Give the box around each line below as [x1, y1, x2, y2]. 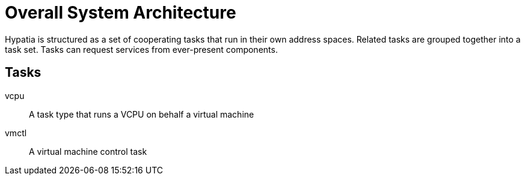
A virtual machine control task [29, 146, 147, 157]
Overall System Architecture [5, 2, 236, 23]
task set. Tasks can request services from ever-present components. [5, 44, 278, 55]
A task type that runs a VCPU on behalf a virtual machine [29, 109, 254, 119]
